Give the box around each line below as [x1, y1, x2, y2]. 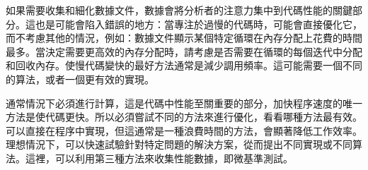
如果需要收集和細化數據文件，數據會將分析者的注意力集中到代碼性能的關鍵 [6, 3, 352, 17]
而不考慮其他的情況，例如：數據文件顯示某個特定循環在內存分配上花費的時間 [6, 30, 362, 45]
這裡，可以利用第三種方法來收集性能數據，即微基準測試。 [25, 150, 293, 165]
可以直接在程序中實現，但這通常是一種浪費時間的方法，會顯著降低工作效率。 [6, 123, 362, 138]
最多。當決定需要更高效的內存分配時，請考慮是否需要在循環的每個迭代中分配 [6, 44, 362, 59]
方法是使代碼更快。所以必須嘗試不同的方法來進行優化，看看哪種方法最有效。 [6, 109, 362, 124]
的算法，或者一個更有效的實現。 [6, 71, 154, 86]
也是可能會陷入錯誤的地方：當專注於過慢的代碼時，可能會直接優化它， [35, 16, 362, 31]
